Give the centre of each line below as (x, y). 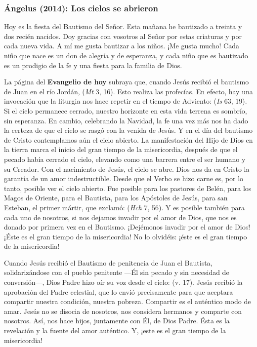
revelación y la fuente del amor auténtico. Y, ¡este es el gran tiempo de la (115, 330)
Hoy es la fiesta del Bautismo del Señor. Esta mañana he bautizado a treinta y (123, 26)
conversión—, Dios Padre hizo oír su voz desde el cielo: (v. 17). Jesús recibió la (123, 282)
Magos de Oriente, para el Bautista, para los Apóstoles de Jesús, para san (116, 198)
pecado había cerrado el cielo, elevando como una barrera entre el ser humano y (125, 159)
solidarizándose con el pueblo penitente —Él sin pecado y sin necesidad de (117, 272)
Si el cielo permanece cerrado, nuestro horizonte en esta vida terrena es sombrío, (126, 110)
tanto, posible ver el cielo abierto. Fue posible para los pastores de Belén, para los (128, 188)
